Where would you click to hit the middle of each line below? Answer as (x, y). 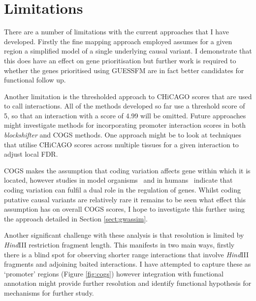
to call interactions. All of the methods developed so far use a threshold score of (125, 106)
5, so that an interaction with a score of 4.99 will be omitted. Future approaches (125, 115)
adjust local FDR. (31, 154)
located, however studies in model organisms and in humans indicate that (118, 180)
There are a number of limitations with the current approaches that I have (116, 32)
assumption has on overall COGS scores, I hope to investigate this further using (124, 209)
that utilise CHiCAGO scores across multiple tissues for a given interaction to (121, 144)
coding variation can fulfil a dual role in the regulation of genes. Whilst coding (122, 190)
